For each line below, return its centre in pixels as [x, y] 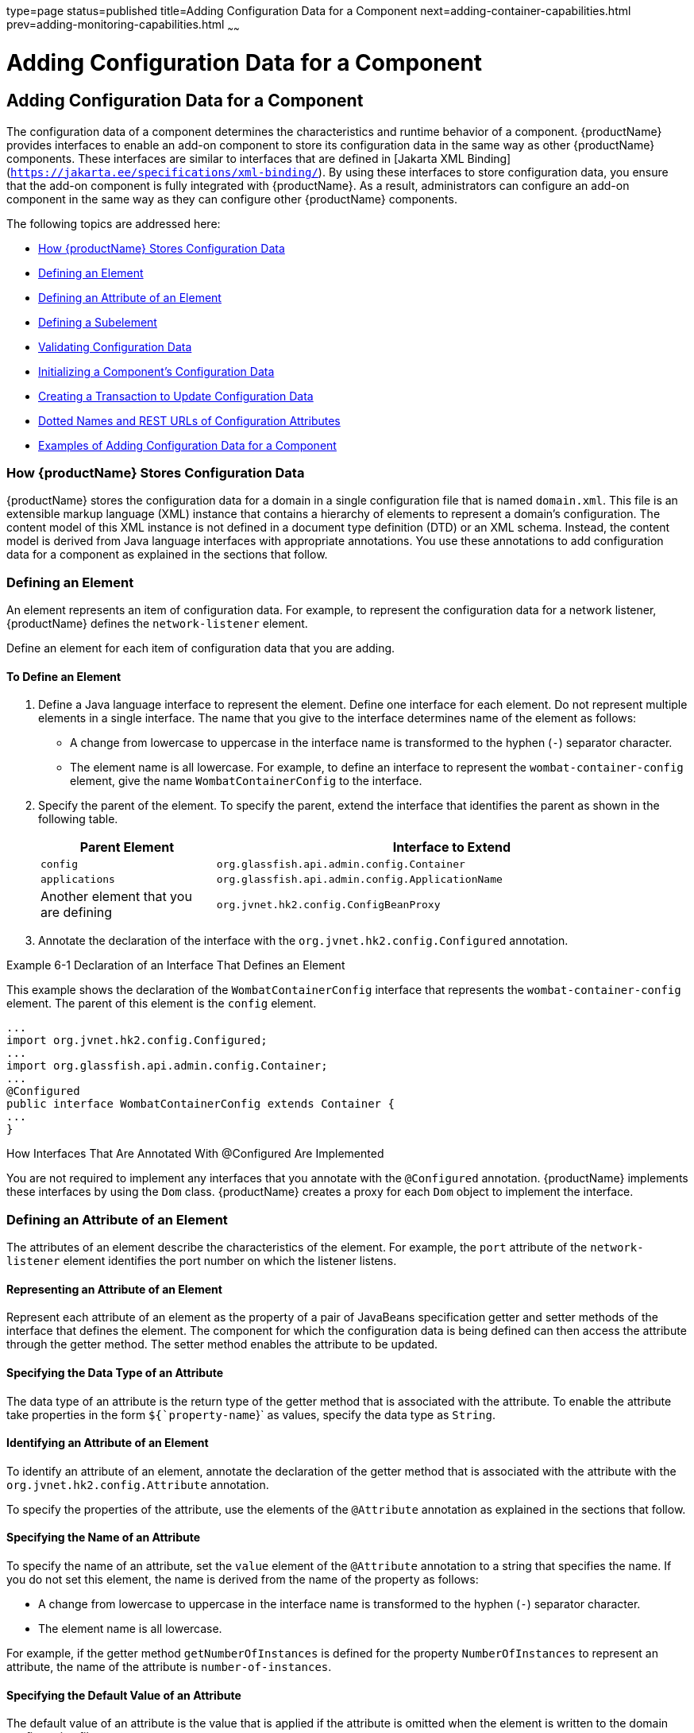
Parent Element [127, 847]
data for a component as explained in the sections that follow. [167, 555]
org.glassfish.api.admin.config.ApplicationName [359, 880]
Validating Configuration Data [115, 346]
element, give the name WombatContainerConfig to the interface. [246, 781]
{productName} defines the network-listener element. [157, 624]
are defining [77, 913]
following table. [78, 819]
